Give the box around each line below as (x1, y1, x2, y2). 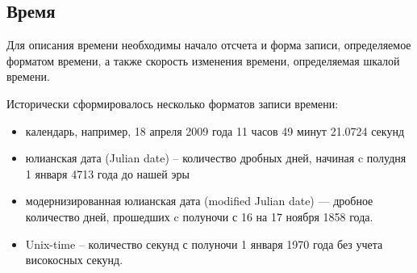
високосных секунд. (25, 251, 123, 268)
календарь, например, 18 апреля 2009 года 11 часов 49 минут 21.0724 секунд (25, 122, 405, 139)
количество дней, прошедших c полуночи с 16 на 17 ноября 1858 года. (25, 208, 373, 225)
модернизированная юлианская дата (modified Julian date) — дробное (25, 192, 373, 209)
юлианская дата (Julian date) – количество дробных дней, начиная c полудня (25, 149, 407, 166)
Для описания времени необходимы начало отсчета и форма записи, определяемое (6, 36, 411, 53)
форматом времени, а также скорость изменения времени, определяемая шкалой (6, 52, 400, 69)
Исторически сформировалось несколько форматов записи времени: (6, 94, 339, 111)
